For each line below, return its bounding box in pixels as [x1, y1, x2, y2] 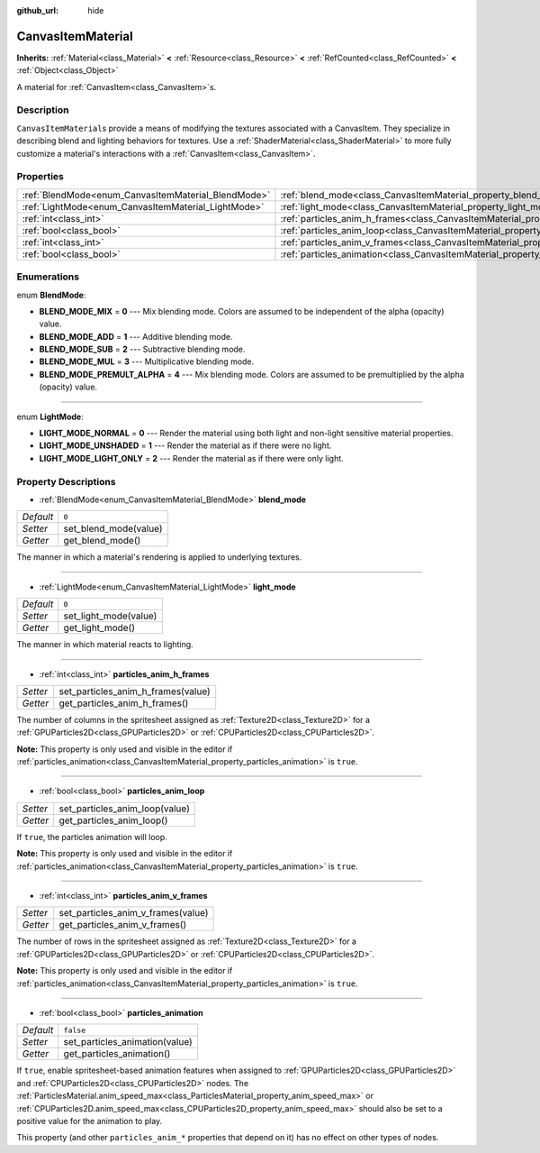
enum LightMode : [16, 411, 85, 422]
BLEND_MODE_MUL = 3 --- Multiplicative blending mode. [39, 356, 255, 367]
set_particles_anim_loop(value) [58, 802, 191, 815]
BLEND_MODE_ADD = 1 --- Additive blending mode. [39, 331, 233, 342]
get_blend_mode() [63, 535, 141, 547]
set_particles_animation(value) [63, 1036, 193, 1048]
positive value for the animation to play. [16, 1115, 163, 1126]
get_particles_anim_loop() [58, 814, 168, 827]
